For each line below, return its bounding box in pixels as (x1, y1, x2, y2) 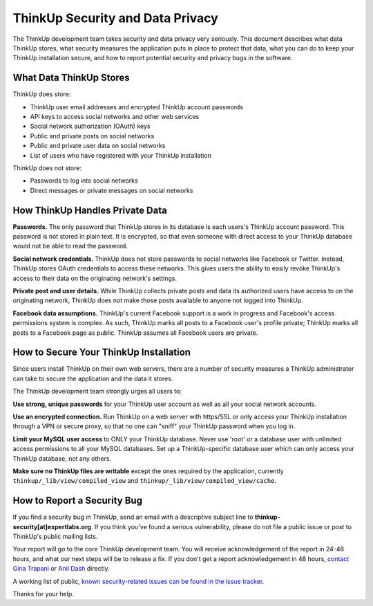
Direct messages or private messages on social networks (30, 186, 193, 194)
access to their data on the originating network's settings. (12, 274, 178, 282)
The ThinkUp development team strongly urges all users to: (12, 387, 182, 396)
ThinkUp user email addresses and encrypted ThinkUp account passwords (30, 102, 244, 111)
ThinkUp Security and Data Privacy (12, 10, 219, 26)
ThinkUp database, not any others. (12, 454, 112, 463)
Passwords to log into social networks (30, 176, 138, 185)
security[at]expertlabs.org (12, 522, 91, 531)
